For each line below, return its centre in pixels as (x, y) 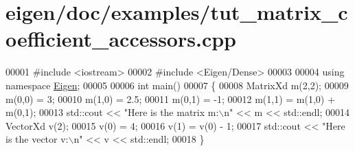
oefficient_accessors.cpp (121, 39)
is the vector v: (37, 139)
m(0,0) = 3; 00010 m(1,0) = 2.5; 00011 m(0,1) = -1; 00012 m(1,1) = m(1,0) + (170, 98)
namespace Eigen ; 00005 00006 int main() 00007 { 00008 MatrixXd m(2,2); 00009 (177, 85)
